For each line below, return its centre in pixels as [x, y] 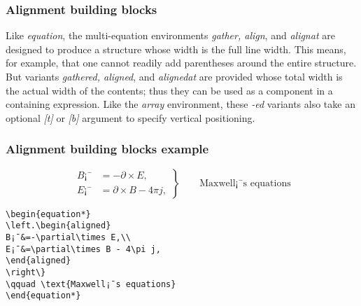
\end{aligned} [38, 261]
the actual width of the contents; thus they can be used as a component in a [169, 90]
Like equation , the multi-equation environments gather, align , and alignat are [170, 35]
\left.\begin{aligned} [58, 226]
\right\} [26, 272]
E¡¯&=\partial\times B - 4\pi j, [83, 249]
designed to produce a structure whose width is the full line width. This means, [176, 49]
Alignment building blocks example [107, 149]
